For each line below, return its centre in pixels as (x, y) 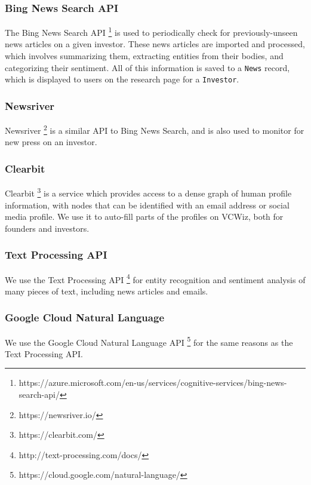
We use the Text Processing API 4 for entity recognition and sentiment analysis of (155, 278)
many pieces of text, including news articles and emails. (107, 291)
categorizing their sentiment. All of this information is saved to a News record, (147, 67)
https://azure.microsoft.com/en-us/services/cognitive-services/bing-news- (153, 383)
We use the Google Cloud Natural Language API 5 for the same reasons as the (149, 341)
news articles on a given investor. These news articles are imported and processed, (155, 44)
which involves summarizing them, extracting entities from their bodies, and (144, 56)
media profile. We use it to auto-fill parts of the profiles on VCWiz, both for (144, 217)
